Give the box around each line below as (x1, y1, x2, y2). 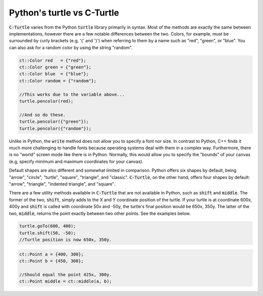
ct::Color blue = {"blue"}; (19, 71, 89, 77)
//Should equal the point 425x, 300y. (19, 272, 112, 278)
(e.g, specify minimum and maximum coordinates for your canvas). (9, 158, 144, 164)
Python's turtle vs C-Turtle (9, 7, 119, 18)
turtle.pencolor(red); (19, 99, 74, 104)
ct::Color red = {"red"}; (19, 57, 86, 63)
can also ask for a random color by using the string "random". (9, 44, 133, 51)
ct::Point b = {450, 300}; (19, 258, 84, 264)
